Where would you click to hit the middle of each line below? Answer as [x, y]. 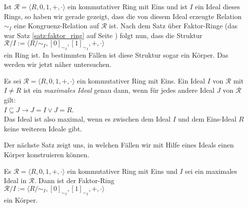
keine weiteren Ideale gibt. [43, 128]
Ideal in [15, 180]
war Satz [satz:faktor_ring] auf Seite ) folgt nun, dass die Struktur [103, 35]
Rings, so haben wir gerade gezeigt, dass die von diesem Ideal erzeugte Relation [123, 16]
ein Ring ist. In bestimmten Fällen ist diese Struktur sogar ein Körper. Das [116, 54]
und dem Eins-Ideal [207, 119]
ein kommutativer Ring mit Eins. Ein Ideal [141, 80]
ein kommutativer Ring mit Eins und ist [127, 6]
